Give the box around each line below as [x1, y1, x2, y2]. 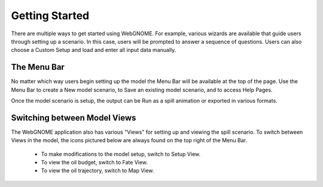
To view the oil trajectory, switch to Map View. [41, 167, 154, 174]
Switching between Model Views [11, 112, 136, 122]
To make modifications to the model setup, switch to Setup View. [41, 150, 201, 158]
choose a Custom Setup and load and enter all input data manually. [11, 47, 176, 54]
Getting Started [11, 9, 90, 22]
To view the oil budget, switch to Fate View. [41, 159, 148, 166]
